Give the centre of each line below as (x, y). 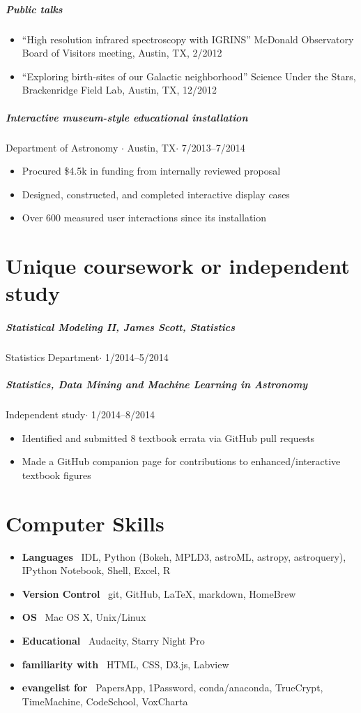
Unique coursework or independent (178, 266)
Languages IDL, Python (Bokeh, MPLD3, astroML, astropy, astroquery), (184, 556)
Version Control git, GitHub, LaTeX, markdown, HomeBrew (159, 593)
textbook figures (56, 475)
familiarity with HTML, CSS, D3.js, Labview (125, 664)
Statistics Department (53, 357)
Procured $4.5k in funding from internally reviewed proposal (151, 171)
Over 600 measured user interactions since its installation (144, 218)
